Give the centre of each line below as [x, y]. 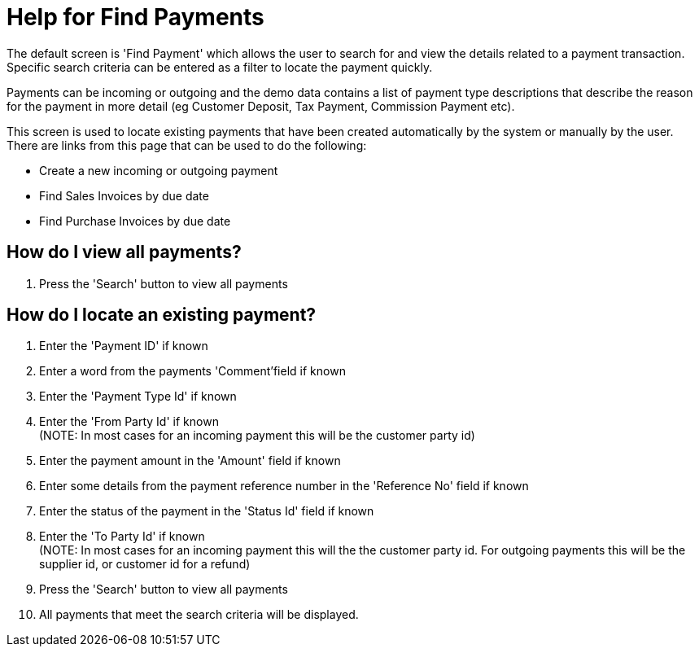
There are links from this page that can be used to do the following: [187, 145]
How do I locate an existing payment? [162, 315]
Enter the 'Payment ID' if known [124, 346]
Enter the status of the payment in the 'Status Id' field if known [207, 511]
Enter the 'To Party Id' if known [122, 537]
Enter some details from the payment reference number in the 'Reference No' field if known [284, 486]
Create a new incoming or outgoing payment [159, 170]
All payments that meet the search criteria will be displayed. [199, 615]
